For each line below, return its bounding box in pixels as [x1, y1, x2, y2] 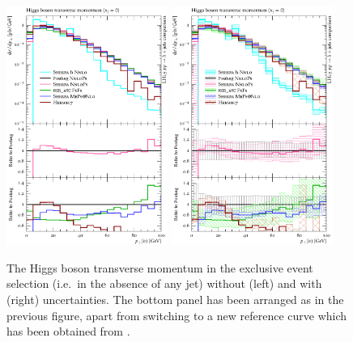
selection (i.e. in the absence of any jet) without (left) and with [6, 275, 322, 292]
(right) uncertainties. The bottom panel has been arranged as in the [6, 291, 344, 308]
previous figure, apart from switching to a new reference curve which [6, 306, 347, 323]
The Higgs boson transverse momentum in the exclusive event [6, 259, 313, 276]
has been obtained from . [6, 323, 130, 340]
